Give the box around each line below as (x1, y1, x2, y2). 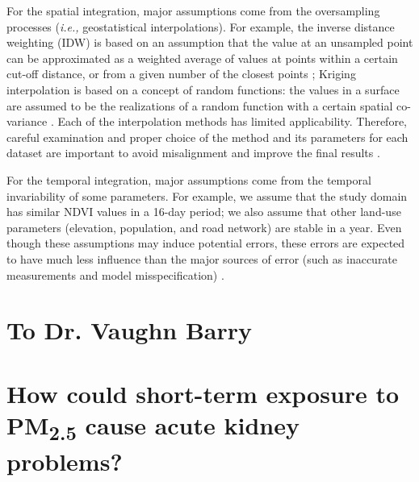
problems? (6, 445, 123, 478)
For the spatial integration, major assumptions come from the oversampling (6, 2, 380, 19)
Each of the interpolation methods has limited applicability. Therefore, (57, 113, 407, 130)
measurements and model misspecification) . (6, 266, 224, 283)
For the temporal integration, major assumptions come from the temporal (6, 171, 371, 188)
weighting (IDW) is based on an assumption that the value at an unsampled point (6, 34, 413, 51)
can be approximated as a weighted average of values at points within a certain (6, 49, 398, 66)
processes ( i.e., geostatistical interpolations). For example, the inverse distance (6, 18, 395, 35)
